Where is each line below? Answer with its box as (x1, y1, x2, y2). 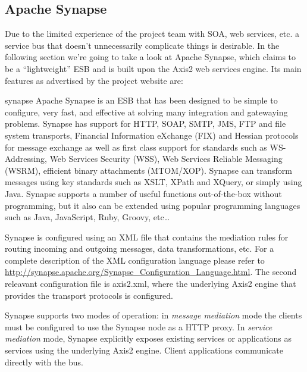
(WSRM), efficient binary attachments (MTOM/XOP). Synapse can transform (5, 164, 292, 176)
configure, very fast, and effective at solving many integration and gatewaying (5, 105, 288, 118)
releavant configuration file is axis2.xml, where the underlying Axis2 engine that (5, 277, 296, 290)
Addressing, (5, 152, 47, 165)
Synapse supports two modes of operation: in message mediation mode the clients (5, 309, 302, 321)
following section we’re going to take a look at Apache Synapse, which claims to (5, 51, 296, 63)
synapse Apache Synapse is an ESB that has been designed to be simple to (5, 94, 278, 107)
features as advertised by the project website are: (5, 74, 183, 86)
